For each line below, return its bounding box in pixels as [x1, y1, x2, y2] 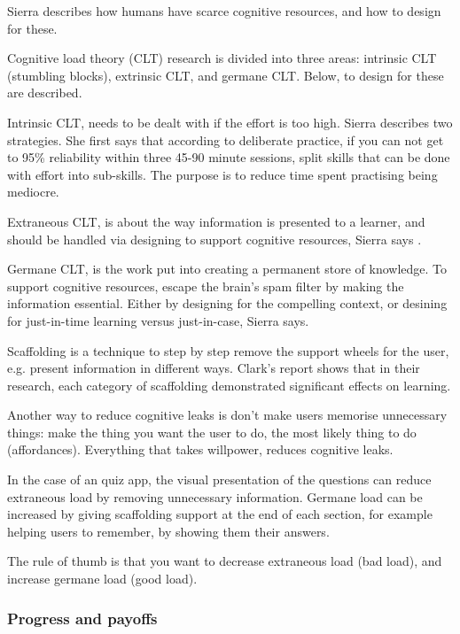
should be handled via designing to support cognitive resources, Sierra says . [7, 229, 422, 248]
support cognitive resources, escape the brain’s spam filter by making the [7, 276, 404, 295]
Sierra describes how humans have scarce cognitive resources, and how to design [7, 2, 441, 19]
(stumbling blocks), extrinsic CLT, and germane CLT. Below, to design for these [7, 66, 444, 84]
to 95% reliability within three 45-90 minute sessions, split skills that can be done [7, 148, 450, 166]
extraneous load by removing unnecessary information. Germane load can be [7, 487, 423, 506]
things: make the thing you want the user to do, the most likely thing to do [7, 422, 417, 441]
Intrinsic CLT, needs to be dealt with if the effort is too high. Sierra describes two [7, 112, 453, 131]
